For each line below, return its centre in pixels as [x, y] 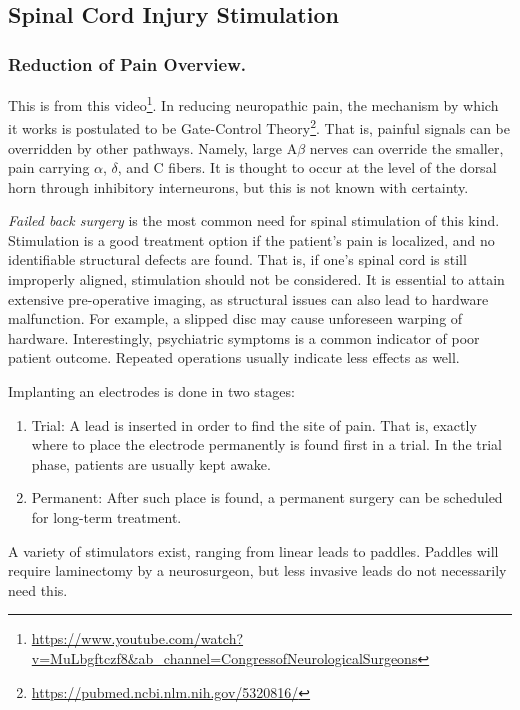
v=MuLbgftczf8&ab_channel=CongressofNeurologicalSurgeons [224, 657]
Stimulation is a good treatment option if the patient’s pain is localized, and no [251, 239]
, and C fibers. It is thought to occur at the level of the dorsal [307, 167]
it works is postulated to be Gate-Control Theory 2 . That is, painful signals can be [259, 126]
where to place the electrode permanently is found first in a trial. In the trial [266, 444]
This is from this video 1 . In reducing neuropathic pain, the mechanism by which [253, 103]
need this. [38, 589]
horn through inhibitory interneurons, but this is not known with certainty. [238, 186]
